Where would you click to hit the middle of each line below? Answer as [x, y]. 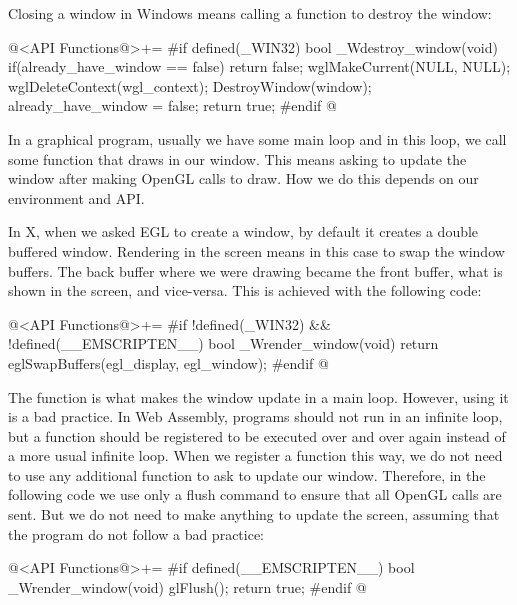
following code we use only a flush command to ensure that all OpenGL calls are [255, 494]
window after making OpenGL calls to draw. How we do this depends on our [243, 178]
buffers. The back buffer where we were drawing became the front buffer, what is [255, 270]
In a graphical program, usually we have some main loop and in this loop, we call [257, 138]
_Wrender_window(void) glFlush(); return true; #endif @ [187, 586]
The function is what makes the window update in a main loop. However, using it [258, 396]
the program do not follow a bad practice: [136, 533]
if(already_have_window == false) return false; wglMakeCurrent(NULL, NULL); [259, 66]
